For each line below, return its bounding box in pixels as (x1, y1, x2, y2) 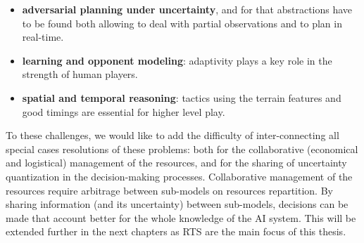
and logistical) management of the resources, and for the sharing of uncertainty (6, 155, 347, 170)
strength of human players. (22, 67, 138, 81)
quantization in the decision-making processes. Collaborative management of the (6, 169, 353, 183)
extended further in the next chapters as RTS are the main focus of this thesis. (6, 224, 346, 239)
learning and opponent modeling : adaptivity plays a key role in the (22, 53, 332, 67)
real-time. (22, 29, 64, 44)
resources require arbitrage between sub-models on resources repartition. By (6, 183, 333, 197)
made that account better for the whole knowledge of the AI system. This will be (6, 210, 356, 225)
